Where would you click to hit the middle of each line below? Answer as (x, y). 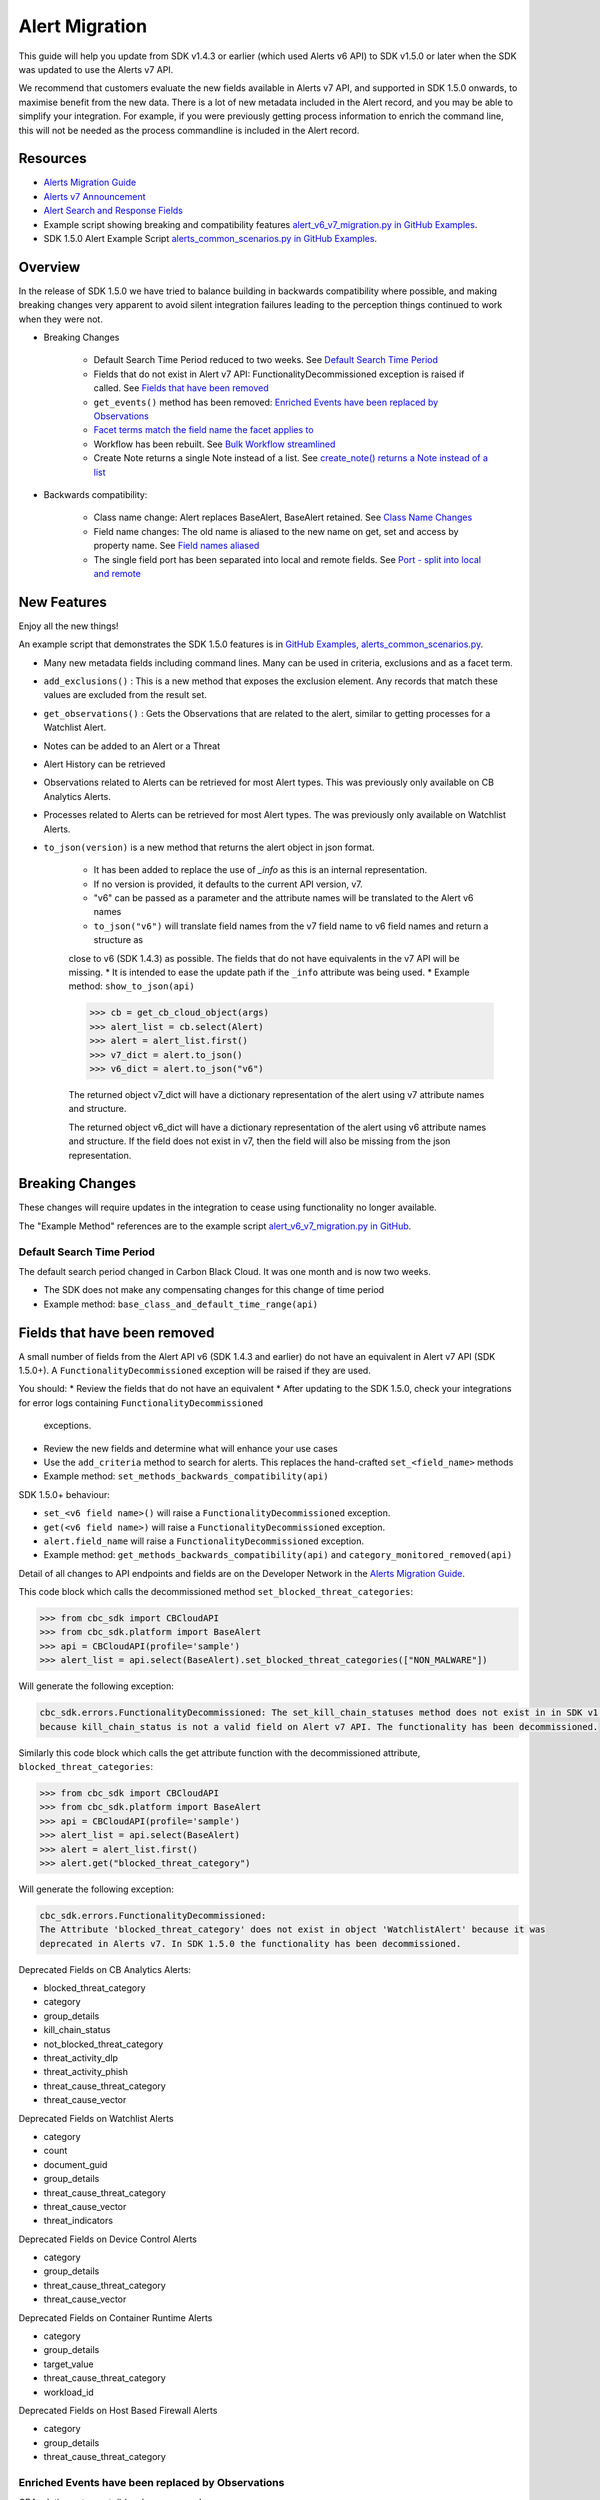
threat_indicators (78, 2221)
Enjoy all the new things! (68, 626)
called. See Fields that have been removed (181, 388)
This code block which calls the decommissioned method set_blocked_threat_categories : (216, 1592)
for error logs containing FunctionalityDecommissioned (141, 1402)
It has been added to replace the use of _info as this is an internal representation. (260, 870)
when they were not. (61, 319)
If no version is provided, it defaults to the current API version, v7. (228, 884)
